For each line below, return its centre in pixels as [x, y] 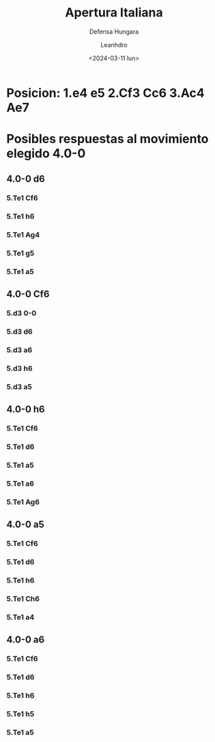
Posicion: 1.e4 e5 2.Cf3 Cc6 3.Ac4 [106, 93]
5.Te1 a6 [20, 484]
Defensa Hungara [114, 32]
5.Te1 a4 [20, 617]
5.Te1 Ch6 [23, 599]
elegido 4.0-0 [46, 154]
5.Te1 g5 [20, 253]
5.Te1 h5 [20, 714]
